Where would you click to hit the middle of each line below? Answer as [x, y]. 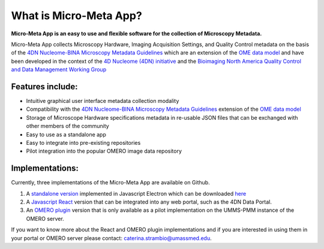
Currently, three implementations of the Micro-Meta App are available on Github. [110, 183]
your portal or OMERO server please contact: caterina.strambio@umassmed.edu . [112, 238]
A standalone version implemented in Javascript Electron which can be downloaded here [136, 193]
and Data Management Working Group [59, 69]
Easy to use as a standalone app [66, 134]
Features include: [44, 86]
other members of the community [67, 126]
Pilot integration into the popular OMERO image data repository [104, 151]
